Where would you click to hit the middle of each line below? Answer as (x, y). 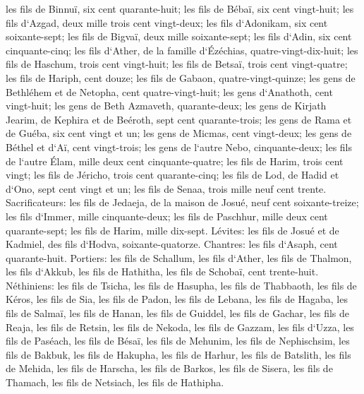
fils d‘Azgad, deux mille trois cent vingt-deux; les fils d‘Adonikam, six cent (167, 22)
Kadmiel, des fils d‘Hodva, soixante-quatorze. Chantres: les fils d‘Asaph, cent (172, 244)
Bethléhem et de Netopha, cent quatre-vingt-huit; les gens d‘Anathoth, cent (169, 91)
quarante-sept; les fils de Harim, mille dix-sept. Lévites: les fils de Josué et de (172, 230)
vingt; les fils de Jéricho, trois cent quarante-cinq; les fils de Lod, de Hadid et (172, 175)
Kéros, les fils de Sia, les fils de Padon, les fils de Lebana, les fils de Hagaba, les (177, 299)
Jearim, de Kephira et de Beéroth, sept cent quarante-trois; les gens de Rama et (179, 119)
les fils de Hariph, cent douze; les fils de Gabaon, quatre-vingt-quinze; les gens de (181, 77)
